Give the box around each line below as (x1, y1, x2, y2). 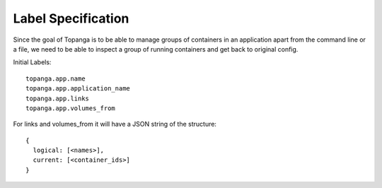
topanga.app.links (25, 94, 90, 102)
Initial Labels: (13, 58, 52, 66)
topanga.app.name (25, 74, 86, 83)
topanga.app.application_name (25, 85, 131, 93)
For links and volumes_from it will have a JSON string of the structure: (13, 120, 217, 129)
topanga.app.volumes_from (25, 104, 116, 112)
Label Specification (13, 11, 129, 26)
